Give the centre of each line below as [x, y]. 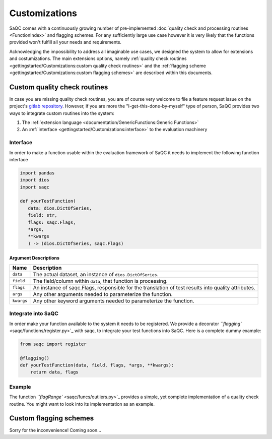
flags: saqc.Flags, [52, 222]
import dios [35, 180]
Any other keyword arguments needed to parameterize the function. [114, 301]
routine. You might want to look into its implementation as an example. [82, 404]
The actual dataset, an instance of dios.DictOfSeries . [96, 274]
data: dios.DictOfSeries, [60, 208]
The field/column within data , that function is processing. [100, 281]
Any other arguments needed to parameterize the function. [103, 294]
